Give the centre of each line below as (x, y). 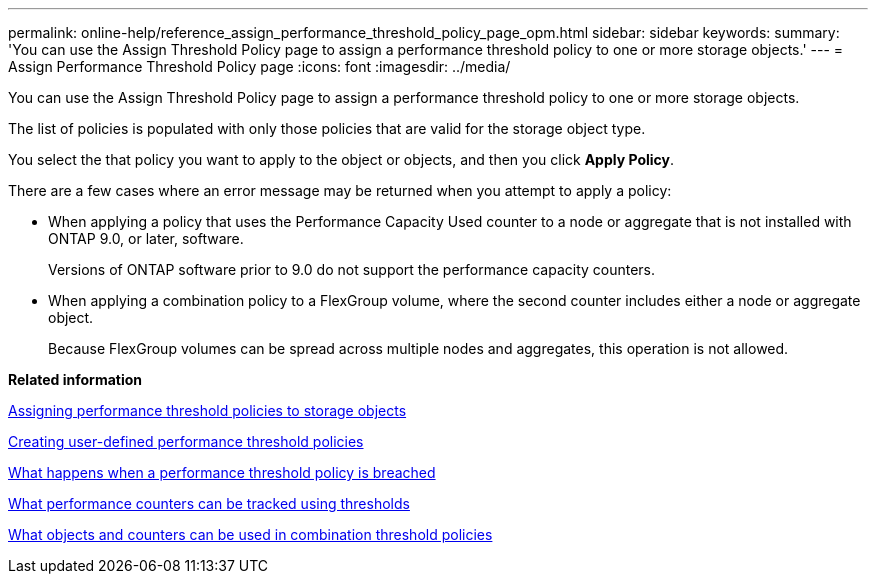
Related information (75, 379)
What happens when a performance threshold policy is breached (222, 472)
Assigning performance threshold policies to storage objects (207, 410)
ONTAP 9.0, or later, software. (146, 238)
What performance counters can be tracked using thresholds (209, 503)
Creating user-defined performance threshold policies (186, 441)
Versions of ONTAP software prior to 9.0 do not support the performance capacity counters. (352, 269)
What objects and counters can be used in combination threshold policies (250, 534)
